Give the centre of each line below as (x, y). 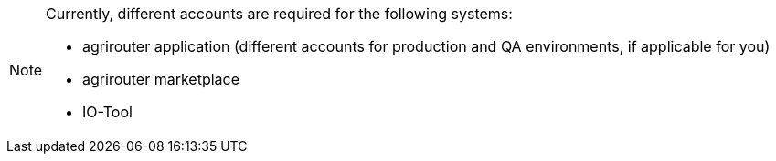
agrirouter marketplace (161, 79)
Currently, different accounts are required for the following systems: (279, 14)
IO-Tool (107, 112)
